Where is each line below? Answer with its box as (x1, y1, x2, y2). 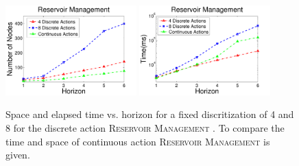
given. (5, 147, 30, 162)
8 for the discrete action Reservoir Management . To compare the (5, 121, 285, 134)
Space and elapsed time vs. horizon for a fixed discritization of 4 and (5, 107, 294, 121)
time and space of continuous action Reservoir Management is (5, 134, 270, 148)
